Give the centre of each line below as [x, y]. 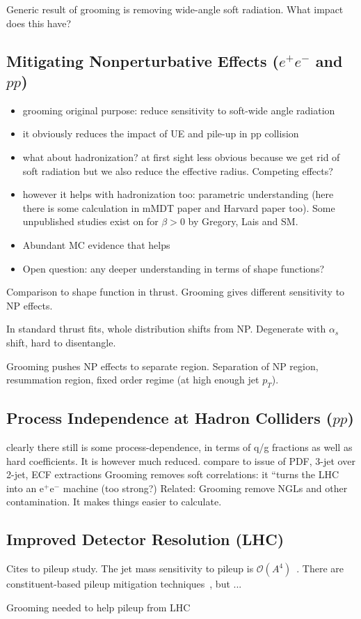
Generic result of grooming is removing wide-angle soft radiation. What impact [175, 9]
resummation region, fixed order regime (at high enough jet [133, 380]
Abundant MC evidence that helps [96, 244]
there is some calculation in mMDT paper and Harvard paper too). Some [179, 207]
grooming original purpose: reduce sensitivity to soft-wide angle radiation [179, 110]
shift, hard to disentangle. [61, 342]
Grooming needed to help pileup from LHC [98, 607]
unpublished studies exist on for [90, 221]
